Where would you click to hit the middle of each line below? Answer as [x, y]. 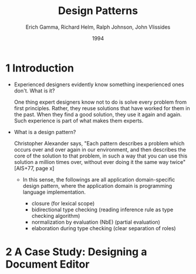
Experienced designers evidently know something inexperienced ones [99, 84]
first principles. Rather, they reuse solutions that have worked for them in [102, 108]
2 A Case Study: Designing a [76, 251]
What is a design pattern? [45, 132]
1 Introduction [40, 68]
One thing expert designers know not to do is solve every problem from [100, 102]
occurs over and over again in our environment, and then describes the [100, 149]
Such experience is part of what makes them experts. [79, 121]
